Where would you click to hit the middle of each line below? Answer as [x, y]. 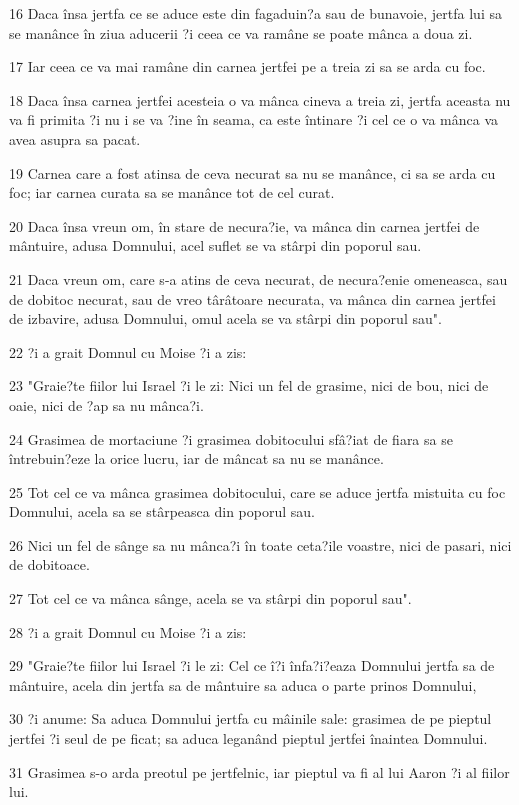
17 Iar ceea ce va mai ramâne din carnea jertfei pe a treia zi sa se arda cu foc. [247, 66]
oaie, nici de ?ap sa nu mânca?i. [106, 404]
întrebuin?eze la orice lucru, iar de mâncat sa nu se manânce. [196, 458]
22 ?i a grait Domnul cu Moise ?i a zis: [128, 351]
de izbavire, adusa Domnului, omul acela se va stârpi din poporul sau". [225, 318]
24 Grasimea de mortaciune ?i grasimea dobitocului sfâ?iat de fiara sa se [231, 438]
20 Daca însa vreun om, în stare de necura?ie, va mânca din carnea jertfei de [244, 225]
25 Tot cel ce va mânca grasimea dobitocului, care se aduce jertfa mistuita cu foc [257, 491]
